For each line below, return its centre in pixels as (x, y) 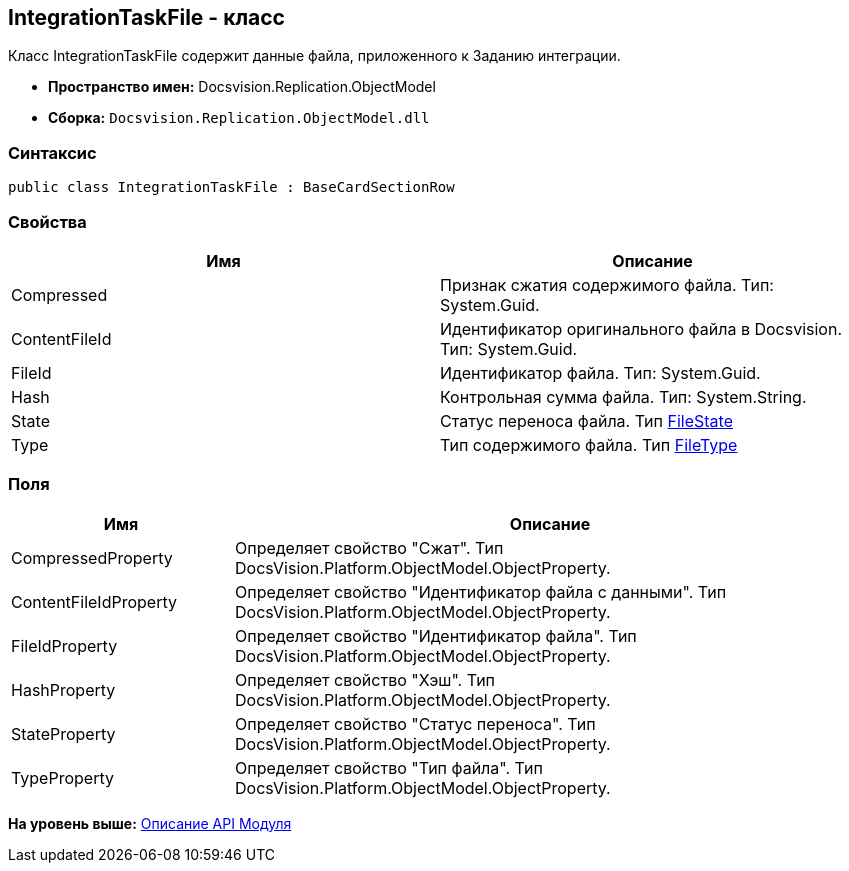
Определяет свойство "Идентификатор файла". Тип (436, 635)
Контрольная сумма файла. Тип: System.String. (623, 396)
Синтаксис (52, 152)
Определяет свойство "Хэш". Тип (365, 679)
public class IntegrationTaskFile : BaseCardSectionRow (231, 187)
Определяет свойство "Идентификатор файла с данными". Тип (481, 591)
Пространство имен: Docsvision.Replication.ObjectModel (242, 87)
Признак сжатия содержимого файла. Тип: (607, 284)
